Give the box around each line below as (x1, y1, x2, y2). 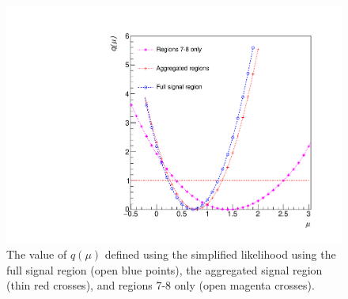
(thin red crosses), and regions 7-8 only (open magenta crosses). (6, 277, 315, 293)
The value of (6, 246, 67, 263)
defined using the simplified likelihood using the (104, 246, 336, 263)
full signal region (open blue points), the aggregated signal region (6, 261, 323, 278)
